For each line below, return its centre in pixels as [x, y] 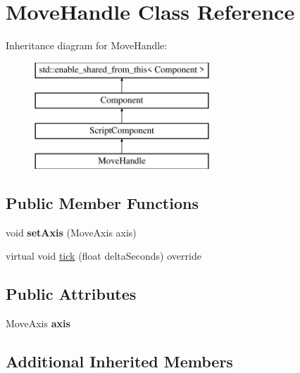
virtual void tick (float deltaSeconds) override [104, 256]
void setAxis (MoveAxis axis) [71, 232]
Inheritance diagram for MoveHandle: [87, 45]
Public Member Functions [102, 202]
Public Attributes [71, 294]
